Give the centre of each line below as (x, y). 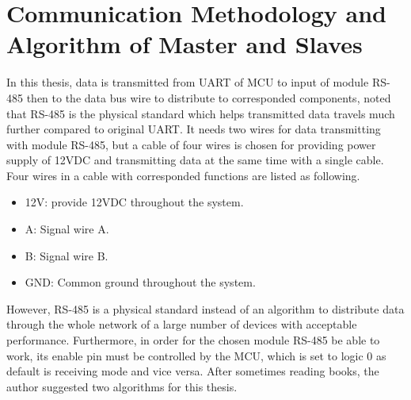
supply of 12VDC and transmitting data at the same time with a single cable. (195, 160)
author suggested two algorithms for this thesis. (122, 386)
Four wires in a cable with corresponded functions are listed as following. (183, 175)
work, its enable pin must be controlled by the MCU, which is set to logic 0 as (196, 355)
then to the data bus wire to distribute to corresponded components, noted (209, 97)
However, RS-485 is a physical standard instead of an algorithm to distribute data (205, 308)
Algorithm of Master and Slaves (185, 44)
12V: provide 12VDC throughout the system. (134, 202)
